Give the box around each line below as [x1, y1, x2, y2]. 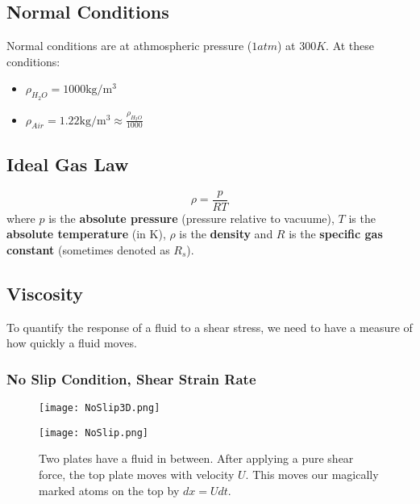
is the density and [179, 225, 273, 242]
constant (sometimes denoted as [6, 241, 170, 258]
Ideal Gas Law [6, 151, 129, 176]
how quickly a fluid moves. [6, 334, 137, 351]
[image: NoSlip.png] [39, 426, 149, 439]
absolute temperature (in [6, 225, 146, 242]
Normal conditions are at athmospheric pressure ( [6, 37, 252, 54]
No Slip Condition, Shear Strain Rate [6, 368, 256, 388]
